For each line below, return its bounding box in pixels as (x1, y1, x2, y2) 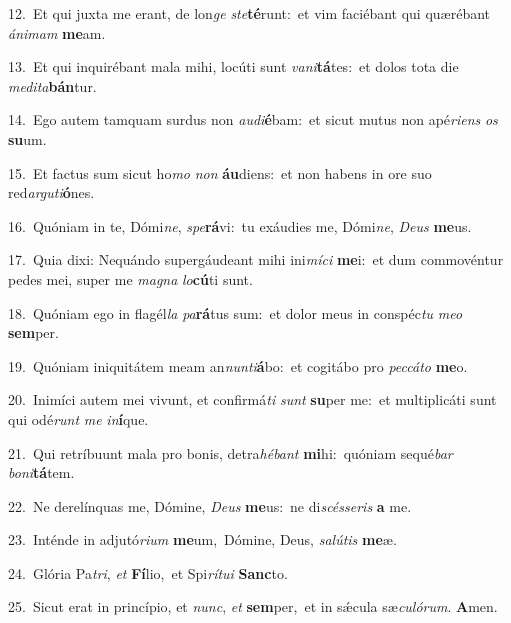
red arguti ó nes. (8, 182, 95, 203)
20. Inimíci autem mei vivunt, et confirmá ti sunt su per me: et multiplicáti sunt (8, 389, 497, 410)
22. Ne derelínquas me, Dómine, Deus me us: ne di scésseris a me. (8, 495, 412, 516)
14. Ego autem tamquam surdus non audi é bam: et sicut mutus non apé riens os (8, 109, 498, 130)
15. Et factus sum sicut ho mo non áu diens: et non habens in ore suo (8, 162, 432, 183)
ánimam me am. (8, 22, 106, 43)
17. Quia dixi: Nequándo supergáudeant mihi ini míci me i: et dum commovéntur (8, 249, 504, 270)
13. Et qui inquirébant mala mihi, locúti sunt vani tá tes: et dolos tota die (8, 56, 459, 77)
